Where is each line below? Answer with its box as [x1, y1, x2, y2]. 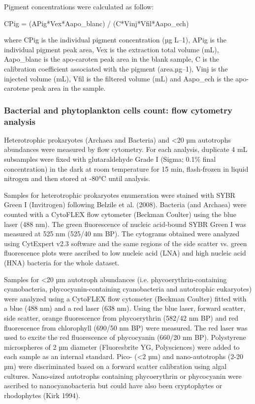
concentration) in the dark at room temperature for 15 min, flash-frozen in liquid [4, 163, 249, 174]
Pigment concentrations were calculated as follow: [4, 1, 154, 11]
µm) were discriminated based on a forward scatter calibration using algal [4, 361, 227, 371]
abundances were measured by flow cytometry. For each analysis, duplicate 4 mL [4, 144, 248, 154]
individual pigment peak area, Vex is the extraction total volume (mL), [4, 44, 219, 54]
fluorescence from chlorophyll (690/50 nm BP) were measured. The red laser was [4, 322, 248, 332]
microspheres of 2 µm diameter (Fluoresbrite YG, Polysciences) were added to [4, 341, 240, 352]
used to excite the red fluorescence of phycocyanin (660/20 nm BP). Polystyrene [4, 332, 246, 342]
